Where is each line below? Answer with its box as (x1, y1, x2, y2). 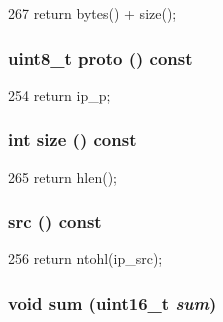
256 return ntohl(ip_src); (8, 248, 163, 269)
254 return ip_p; (8, 84, 111, 105)
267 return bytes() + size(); (8, 3, 177, 23)
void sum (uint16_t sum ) (8, 290, 217, 315)
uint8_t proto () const (8, 45, 193, 70)
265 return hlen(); (8, 166, 117, 187)
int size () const (8, 127, 137, 152)
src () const (8, 209, 102, 234)
